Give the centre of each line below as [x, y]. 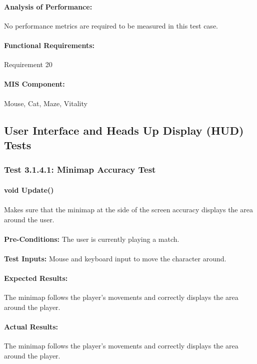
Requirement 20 [28, 64]
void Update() [29, 190]
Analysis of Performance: [48, 6]
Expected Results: [36, 278]
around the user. [29, 219]
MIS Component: [34, 84]
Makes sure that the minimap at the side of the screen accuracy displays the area [128, 209]
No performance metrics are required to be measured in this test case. [111, 25]
